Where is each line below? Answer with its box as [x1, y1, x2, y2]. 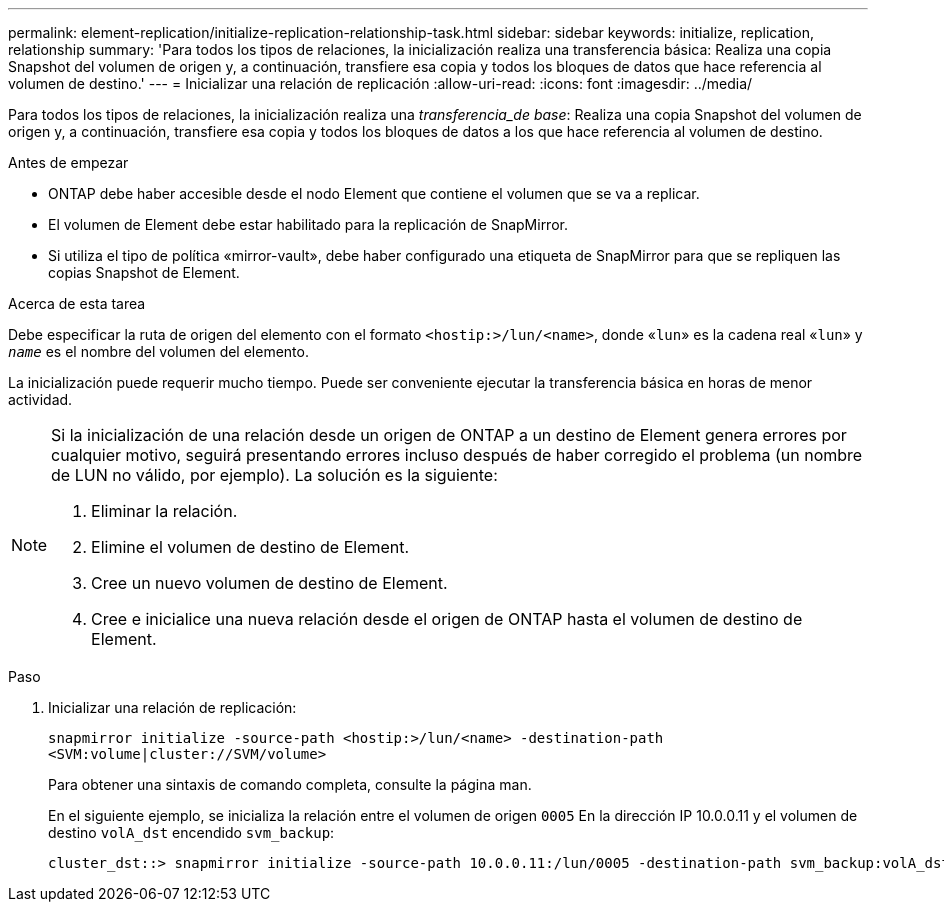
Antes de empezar [8, 154, 129, 171]
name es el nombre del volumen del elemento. [8, 343, 309, 360]
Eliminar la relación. [91, 501, 238, 521]
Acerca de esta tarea [8, 295, 146, 312]
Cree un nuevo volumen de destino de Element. [91, 573, 448, 593]
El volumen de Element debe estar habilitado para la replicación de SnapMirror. [48, 216, 568, 233]
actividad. [8, 391, 73, 408]
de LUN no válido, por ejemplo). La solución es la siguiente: [51, 465, 498, 485]
